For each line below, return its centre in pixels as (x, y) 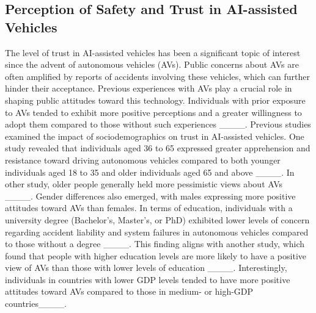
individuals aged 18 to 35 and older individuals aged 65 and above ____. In (150, 172)
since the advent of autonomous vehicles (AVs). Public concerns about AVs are (152, 64)
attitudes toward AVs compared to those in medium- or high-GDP (129, 291)
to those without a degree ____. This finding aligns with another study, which (155, 244)
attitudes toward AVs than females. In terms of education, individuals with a (149, 208)
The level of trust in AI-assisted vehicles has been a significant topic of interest (153, 52)
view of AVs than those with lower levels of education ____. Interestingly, (146, 268)
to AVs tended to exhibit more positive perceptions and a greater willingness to (153, 112)
